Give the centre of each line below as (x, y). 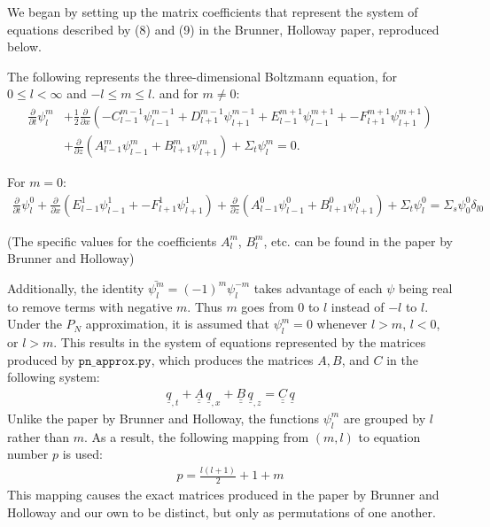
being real (426, 287)
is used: (82, 454)
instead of (358, 306)
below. (24, 46)
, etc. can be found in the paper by (358, 240)
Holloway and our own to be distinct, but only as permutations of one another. (222, 511)
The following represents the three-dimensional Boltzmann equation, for (202, 76)
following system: (54, 377)
